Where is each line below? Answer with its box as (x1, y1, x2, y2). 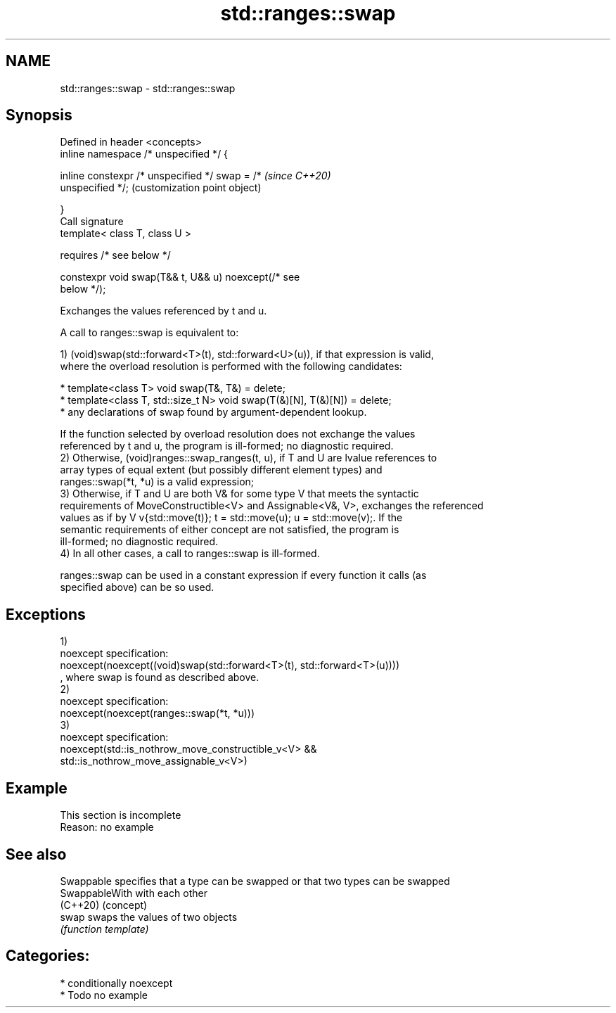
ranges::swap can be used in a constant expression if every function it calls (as (60, 569, 427, 582)
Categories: (6, 947, 90, 965)
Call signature (60, 215, 124, 228)
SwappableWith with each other (60, 886, 207, 899)
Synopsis (6, 106, 72, 125)
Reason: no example (60, 821, 154, 834)
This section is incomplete (60, 809, 181, 822)
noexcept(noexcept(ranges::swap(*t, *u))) (60, 707, 255, 720)
